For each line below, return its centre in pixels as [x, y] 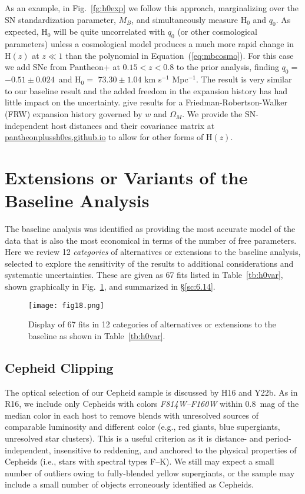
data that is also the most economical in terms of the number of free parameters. [151, 240]
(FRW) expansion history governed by [74, 113]
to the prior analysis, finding [228, 67]
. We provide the [212, 113]
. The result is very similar [244, 79]
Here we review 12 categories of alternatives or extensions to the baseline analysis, [153, 252]
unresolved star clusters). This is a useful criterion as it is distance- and [134, 438]
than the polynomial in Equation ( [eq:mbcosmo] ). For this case [180, 55]
